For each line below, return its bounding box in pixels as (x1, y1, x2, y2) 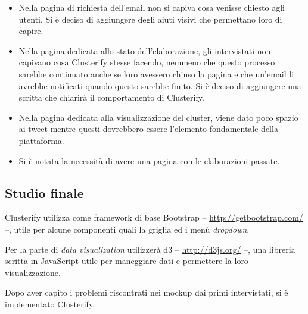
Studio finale (5, 183, 84, 202)
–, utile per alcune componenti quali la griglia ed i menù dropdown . (5, 222, 250, 235)
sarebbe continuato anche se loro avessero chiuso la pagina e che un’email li (18, 67, 294, 80)
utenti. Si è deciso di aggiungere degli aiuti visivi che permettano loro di (18, 12, 282, 25)
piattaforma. (18, 134, 64, 146)
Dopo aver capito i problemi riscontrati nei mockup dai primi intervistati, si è (5, 286, 288, 299)
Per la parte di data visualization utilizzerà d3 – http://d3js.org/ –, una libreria (5, 243, 295, 255)
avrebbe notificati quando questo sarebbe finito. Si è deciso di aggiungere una (18, 79, 301, 92)
